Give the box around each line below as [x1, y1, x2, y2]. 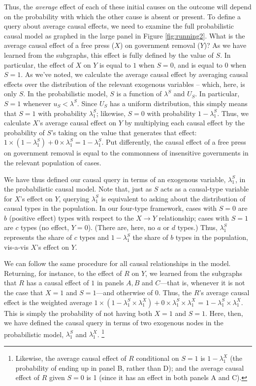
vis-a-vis [4, 241, 29, 252]
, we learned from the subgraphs [145, 268, 243, 278]
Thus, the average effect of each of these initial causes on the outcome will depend [4, 1, 252, 11]
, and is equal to [173, 59, 223, 70]
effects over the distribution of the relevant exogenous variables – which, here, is [4, 78, 245, 89]
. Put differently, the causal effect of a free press [101, 137, 246, 147]
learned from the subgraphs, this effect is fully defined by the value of [4, 49, 214, 60]
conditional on [136, 353, 179, 363]
